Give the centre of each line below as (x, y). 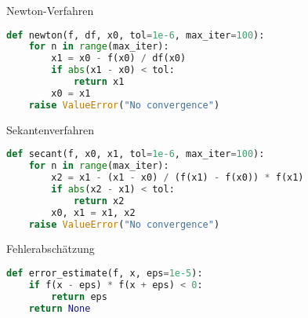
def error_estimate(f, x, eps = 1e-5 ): (105, 274)
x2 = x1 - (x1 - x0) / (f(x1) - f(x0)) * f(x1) (178, 178)
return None (60, 308)
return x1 (99, 82)
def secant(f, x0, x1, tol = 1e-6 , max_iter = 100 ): (136, 154)
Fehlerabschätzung (51, 249)
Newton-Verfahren (50, 10)
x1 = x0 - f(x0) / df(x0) (119, 58)
